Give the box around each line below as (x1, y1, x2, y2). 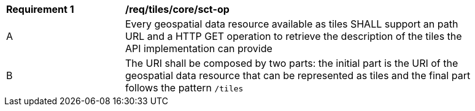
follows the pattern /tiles (125, 82, 244, 94)
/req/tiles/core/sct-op (125, 3, 230, 15)
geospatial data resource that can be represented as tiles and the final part (125, 69, 471, 82)
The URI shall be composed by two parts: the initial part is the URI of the (125, 57, 458, 69)
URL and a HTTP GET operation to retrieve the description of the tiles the (125, 30, 462, 42)
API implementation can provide (125, 42, 272, 55)
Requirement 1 (6, 3, 74, 15)
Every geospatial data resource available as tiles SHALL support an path (125, 18, 458, 30)
